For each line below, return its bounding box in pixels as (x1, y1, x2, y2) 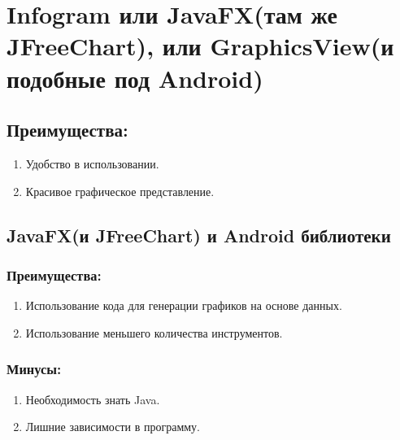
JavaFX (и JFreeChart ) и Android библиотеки (7, 222, 391, 247)
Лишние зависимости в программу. (25, 418, 201, 435)
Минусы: (7, 359, 62, 379)
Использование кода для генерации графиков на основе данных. (25, 297, 342, 314)
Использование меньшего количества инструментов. (25, 324, 283, 341)
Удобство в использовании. (25, 155, 159, 172)
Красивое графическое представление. (25, 182, 215, 199)
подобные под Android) (7, 61, 263, 94)
